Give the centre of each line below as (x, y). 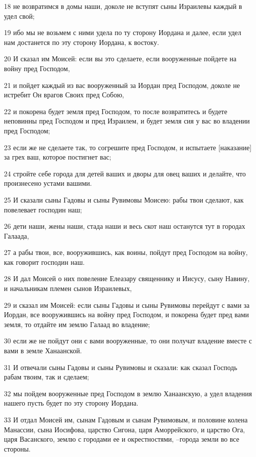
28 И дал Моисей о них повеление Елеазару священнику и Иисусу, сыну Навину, (127, 278)
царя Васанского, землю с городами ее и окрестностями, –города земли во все (122, 439)
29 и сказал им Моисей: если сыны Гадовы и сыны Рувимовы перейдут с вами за (127, 305)
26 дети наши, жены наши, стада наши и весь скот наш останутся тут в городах (125, 226)
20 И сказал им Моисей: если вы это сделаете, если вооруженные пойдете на (120, 59)
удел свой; (19, 16)
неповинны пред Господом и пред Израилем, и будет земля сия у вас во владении (127, 121)
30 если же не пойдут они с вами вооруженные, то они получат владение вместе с (128, 341)
